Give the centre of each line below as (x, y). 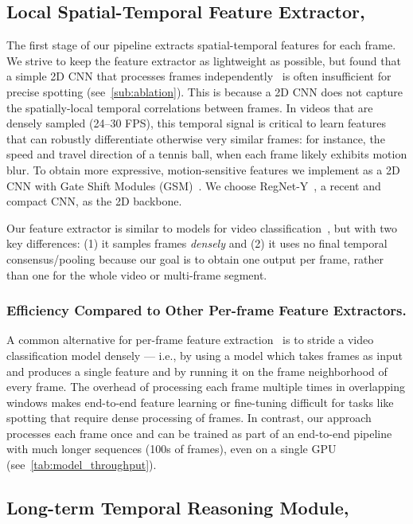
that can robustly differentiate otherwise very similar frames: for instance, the (196, 138)
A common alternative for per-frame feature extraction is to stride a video (190, 340)
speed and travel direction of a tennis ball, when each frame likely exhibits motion (207, 154)
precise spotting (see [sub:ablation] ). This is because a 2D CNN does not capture (205, 91)
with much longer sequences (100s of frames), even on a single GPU (171, 449)
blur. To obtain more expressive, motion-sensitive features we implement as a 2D (203, 169)
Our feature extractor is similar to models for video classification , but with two (202, 227)
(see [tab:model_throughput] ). (82, 465)
